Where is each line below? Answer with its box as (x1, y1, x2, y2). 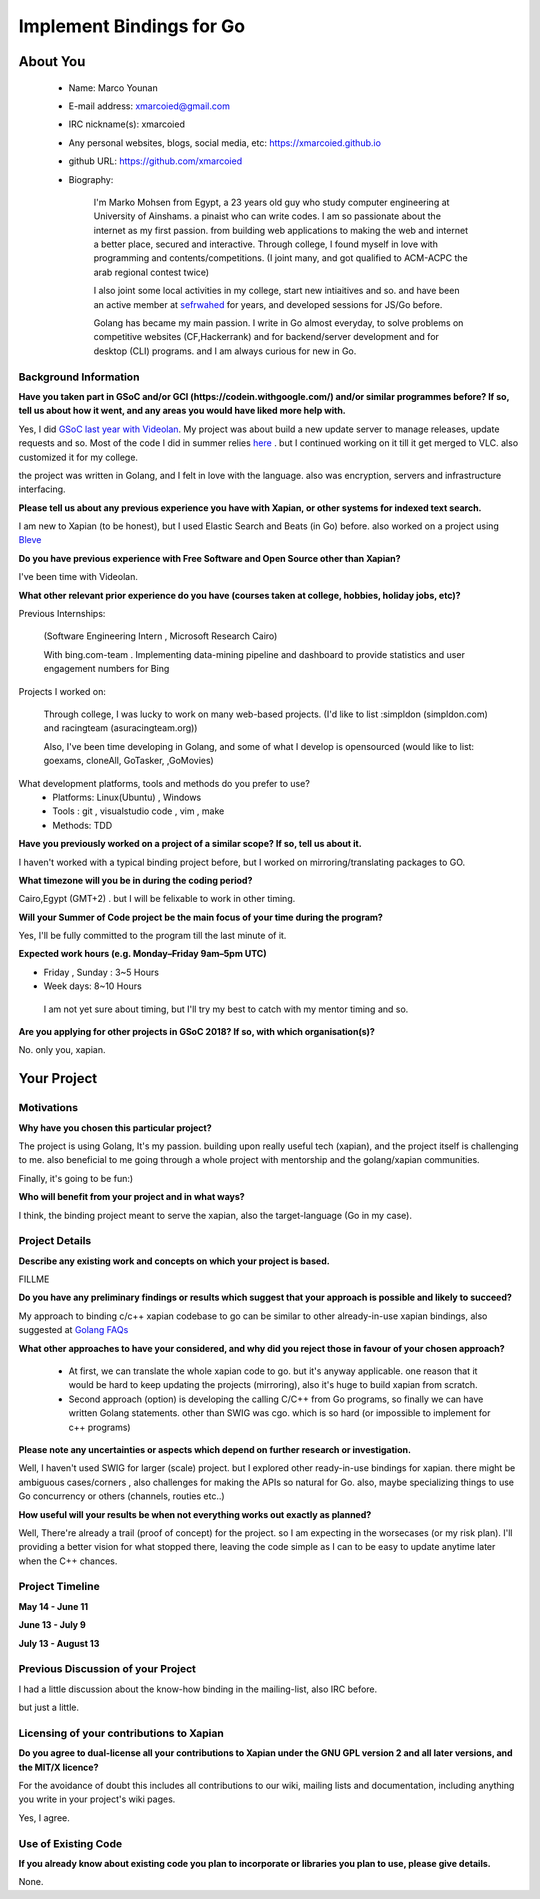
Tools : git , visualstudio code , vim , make (52, 805, 225, 817)
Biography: (68, 173, 114, 185)
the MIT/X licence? (18, 1761, 99, 1773)
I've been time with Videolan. (18, 571, 139, 583)
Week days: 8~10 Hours (43, 980, 142, 992)
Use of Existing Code (18, 1836, 123, 1850)
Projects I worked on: (18, 685, 107, 697)
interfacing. (18, 483, 66, 495)
